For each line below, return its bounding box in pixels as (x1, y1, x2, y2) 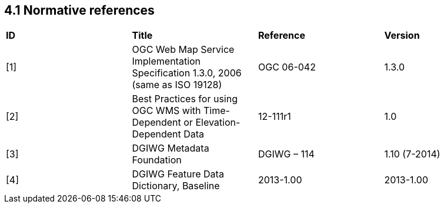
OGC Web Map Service (132, 43, 235, 56)
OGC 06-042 (258, 61, 316, 73)
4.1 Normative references (4, 3, 155, 18)
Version (384, 29, 420, 42)
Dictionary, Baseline (132, 180, 220, 192)
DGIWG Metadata (132, 142, 209, 155)
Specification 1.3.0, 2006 (132, 67, 242, 79)
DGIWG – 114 (258, 148, 315, 160)
